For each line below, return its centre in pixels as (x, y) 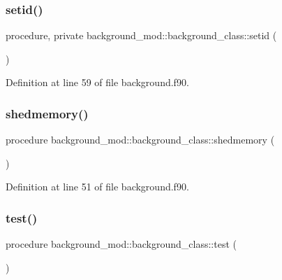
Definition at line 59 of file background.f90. (97, 82)
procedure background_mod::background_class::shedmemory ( (140, 140)
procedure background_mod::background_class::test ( (121, 244)
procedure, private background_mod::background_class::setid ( (141, 35)
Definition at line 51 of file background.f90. (97, 187)
